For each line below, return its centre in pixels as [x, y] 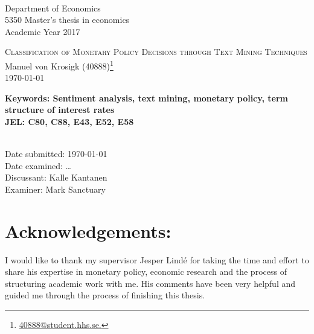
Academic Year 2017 [43, 31]
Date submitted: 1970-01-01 [56, 154]
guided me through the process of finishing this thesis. [105, 295]
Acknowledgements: [88, 230]
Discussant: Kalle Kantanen [56, 177]
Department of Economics [53, 8]
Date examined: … [38, 165]
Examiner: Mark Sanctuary [55, 189]
